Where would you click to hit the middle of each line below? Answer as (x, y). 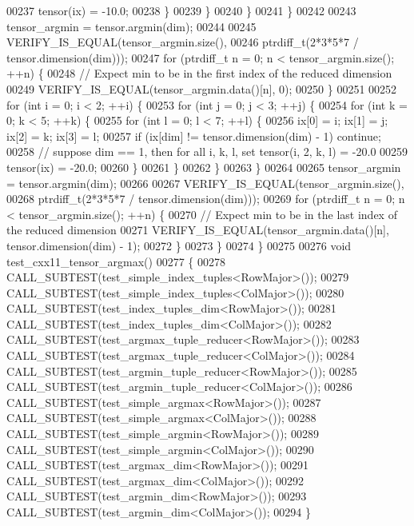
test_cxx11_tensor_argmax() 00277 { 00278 (116, 261)
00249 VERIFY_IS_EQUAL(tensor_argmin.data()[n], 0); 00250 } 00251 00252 (202, 88)
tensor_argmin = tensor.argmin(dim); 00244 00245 (131, 26)
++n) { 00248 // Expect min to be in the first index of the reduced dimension (199, 73)
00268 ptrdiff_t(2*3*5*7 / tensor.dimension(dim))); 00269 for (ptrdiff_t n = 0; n (206, 199)
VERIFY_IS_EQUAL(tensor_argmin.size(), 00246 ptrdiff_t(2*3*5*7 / (183, 42)
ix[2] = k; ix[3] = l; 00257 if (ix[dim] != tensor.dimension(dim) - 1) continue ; (194, 135)
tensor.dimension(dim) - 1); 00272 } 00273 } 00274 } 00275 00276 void (179, 245)
